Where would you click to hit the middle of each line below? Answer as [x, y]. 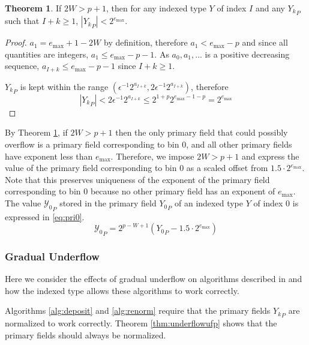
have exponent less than [49, 156]
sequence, [22, 66]
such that [22, 21]
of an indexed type [209, 203]
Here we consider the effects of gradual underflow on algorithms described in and [154, 279]
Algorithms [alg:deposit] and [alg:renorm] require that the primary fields [138, 310]
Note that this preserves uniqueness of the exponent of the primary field [137, 179]
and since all [265, 42]
